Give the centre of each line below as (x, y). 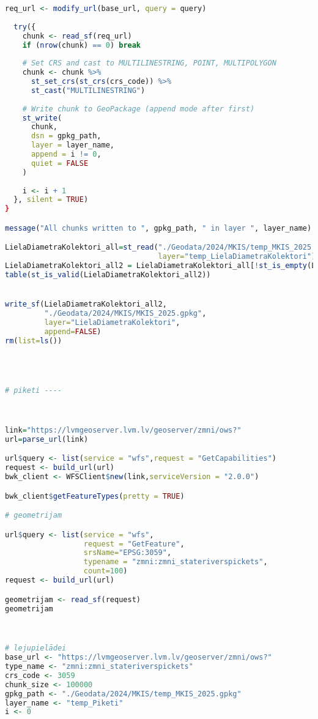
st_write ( (42, 118)
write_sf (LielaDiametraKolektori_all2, (86, 304)
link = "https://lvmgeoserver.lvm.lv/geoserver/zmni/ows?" (123, 430)
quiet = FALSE (60, 163)
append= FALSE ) (73, 331)
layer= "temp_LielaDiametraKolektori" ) (237, 257)
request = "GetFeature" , (134, 544)
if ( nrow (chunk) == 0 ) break (82, 45)
